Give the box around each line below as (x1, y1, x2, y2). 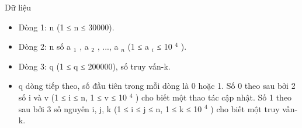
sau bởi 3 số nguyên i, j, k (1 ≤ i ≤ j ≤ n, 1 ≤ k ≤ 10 (18, 102, 202, 115)
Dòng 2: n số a (18, 40, 71, 53)
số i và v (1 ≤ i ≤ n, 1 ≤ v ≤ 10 (18, 91, 127, 103)
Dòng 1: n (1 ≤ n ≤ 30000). (18, 20, 114, 33)
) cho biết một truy (210, 102, 280, 115)
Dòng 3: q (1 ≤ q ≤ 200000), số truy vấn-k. (18, 60, 171, 72)
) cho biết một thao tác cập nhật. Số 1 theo (135, 91, 292, 103)
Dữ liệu (5, 1, 31, 13)
